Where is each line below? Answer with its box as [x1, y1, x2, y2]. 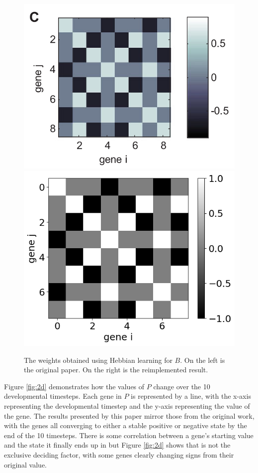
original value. [4, 459, 47, 470]
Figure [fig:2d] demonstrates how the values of [4, 381, 145, 391]
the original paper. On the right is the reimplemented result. [24, 364, 208, 375]
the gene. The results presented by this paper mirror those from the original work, [4, 410, 255, 421]
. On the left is [180, 354, 225, 365]
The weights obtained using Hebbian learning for [24, 354, 172, 365]
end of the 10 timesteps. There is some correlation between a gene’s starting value [4, 430, 254, 440]
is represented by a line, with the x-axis [131, 391, 251, 401]
